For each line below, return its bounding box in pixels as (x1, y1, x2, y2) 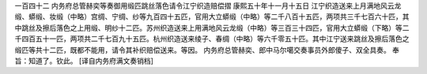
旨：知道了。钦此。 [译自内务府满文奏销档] (14, 56, 154, 65)
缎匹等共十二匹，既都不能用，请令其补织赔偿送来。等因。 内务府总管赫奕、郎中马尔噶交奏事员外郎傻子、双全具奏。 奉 (14, 45, 399, 54)
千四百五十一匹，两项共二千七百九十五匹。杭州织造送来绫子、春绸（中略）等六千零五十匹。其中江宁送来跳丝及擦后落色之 (14, 34, 410, 43)
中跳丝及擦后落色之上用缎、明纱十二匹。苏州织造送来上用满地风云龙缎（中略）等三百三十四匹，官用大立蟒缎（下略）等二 (14, 23, 410, 32)
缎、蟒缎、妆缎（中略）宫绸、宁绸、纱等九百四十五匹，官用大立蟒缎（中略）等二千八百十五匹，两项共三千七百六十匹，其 (14, 12, 410, 21)
